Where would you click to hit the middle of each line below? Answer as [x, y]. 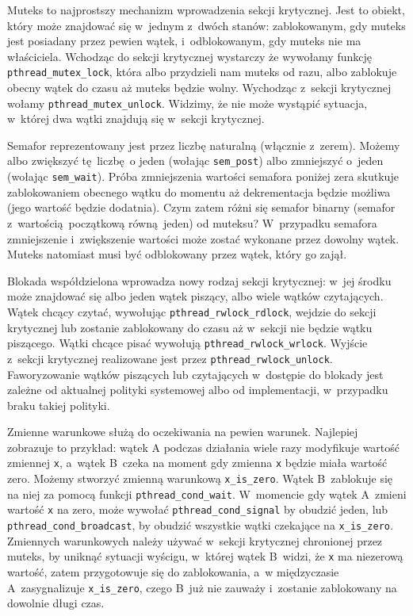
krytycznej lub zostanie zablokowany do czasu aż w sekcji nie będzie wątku [190, 327]
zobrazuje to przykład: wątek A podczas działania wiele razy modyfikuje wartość [204, 447]
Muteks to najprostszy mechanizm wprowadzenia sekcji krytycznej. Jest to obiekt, [206, 10]
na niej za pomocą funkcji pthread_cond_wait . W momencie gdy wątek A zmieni [207, 494]
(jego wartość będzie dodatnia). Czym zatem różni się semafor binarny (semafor [201, 207]
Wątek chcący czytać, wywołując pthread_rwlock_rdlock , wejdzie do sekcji [192, 311]
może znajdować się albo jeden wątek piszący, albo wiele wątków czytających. [195, 296]
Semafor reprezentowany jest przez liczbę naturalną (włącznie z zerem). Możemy [204, 145]
